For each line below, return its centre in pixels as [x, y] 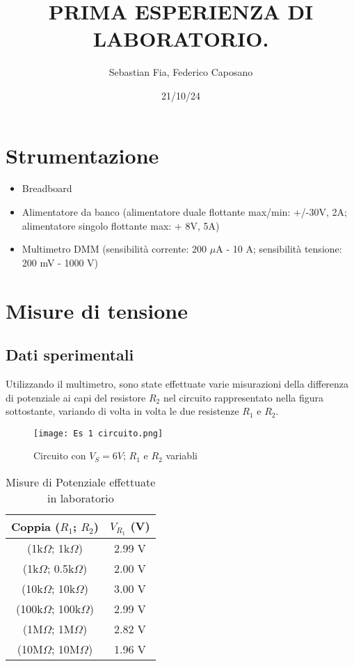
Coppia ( [36, 526]
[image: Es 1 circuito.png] [98, 433]
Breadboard [47, 188]
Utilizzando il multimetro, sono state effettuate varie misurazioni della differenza [177, 383]
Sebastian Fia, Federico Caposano [181, 72]
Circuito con [60, 455]
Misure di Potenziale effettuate [81, 482]
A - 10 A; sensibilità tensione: [279, 249]
